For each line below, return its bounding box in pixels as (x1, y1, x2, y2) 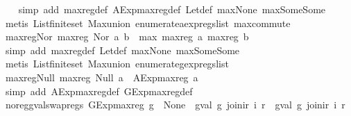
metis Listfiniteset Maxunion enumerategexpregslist (5, 56, 229, 71)
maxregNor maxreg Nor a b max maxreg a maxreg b (5, 29, 249, 44)
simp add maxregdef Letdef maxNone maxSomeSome (5, 42, 240, 57)
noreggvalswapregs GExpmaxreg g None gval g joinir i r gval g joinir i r (5, 97, 345, 112)
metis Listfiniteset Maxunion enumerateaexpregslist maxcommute (5, 15, 291, 30)
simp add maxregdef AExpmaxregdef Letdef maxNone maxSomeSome (18, 2, 326, 16)
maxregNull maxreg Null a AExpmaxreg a (5, 69, 198, 84)
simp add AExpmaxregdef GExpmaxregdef (5, 83, 193, 98)
